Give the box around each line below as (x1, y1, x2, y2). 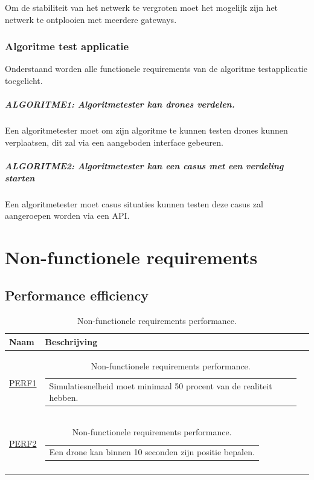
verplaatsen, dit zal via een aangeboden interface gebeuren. (5, 135, 223, 148)
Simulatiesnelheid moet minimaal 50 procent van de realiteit (49, 379, 272, 392)
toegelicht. (5, 74, 43, 86)
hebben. (49, 391, 78, 404)
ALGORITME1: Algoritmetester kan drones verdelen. (5, 98, 235, 111)
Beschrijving (45, 335, 98, 348)
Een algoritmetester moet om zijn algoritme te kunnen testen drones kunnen (5, 124, 288, 137)
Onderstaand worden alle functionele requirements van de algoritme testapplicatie (5, 62, 307, 75)
